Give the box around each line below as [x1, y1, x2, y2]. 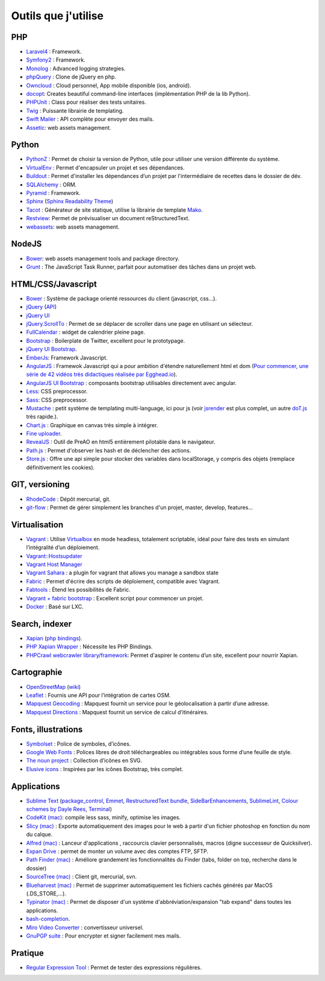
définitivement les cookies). [26, 463, 95, 471]
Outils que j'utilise [11, 9, 104, 22]
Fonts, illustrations [11, 724, 83, 734]
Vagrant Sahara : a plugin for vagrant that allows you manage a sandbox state [26, 569, 219, 576]
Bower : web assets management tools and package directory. [26, 255, 180, 262]
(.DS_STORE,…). [26, 890, 66, 897]
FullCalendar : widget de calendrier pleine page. [26, 329, 146, 336]
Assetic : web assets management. [26, 124, 111, 131]
